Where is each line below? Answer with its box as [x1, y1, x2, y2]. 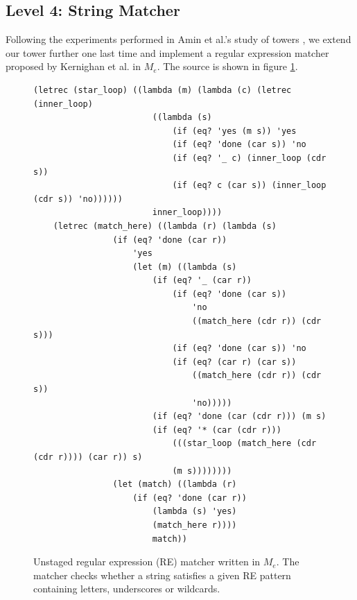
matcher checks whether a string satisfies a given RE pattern [33, 567, 291, 582]
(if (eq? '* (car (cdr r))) [152, 425, 281, 435]
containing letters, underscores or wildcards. [33, 581, 220, 596]
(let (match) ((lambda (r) [112, 479, 237, 490]
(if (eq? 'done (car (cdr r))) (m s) [152, 411, 326, 422]
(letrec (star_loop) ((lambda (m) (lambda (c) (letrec [33, 85, 292, 95]
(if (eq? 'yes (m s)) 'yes [172, 126, 297, 136]
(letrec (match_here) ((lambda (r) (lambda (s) [53, 221, 277, 231]
